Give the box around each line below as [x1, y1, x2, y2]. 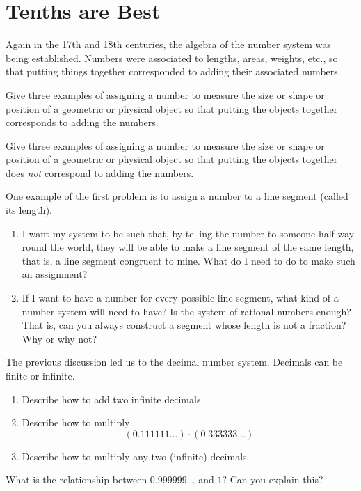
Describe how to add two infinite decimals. [22, 391, 204, 406]
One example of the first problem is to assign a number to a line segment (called [6, 189, 348, 203]
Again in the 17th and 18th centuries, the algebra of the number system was [6, 37, 331, 52]
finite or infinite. [6, 368, 75, 382]
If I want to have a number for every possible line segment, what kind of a [22, 290, 339, 305]
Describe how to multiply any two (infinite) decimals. [22, 449, 250, 463]
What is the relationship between [6, 472, 147, 487]
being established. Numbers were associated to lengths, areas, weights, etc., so [6, 50, 338, 65]
